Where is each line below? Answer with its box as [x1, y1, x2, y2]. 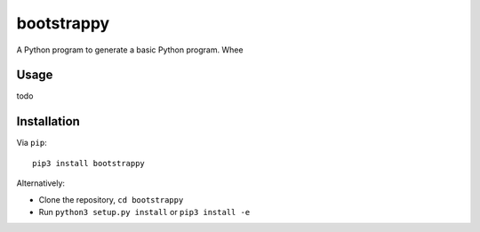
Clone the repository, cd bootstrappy [38, 194, 184, 204]
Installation [16, 114, 80, 129]
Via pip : [16, 138, 48, 148]
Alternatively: [16, 178, 66, 188]
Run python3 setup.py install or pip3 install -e [38, 206, 251, 217]
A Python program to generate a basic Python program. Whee [16, 44, 244, 55]
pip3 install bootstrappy [32, 158, 146, 168]
